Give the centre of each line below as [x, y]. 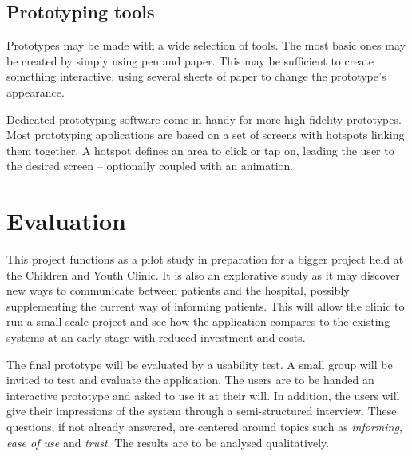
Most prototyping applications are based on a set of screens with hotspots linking [206, 135]
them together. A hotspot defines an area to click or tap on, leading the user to [200, 150]
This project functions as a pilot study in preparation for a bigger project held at [205, 259]
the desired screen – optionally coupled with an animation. [150, 166]
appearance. [36, 91]
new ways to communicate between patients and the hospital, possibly [178, 290]
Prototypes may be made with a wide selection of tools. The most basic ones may [206, 45]
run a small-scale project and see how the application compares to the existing [198, 321]
